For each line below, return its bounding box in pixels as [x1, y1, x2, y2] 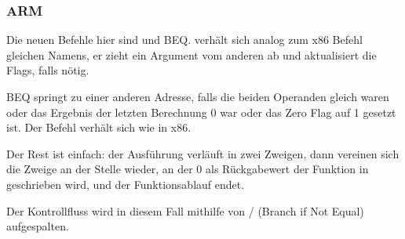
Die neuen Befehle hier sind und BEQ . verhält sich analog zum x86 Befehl [6, 31, 363, 48]
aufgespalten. [6, 218, 69, 234]
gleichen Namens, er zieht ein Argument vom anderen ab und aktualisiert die [6, 46, 377, 63]
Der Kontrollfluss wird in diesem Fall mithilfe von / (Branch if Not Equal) [6, 202, 364, 219]
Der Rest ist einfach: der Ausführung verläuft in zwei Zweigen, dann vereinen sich [6, 145, 400, 161]
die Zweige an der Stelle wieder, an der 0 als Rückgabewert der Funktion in [6, 161, 369, 177]
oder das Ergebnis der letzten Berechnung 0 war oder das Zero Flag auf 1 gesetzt [6, 103, 396, 120]
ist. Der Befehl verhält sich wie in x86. [6, 119, 192, 136]
